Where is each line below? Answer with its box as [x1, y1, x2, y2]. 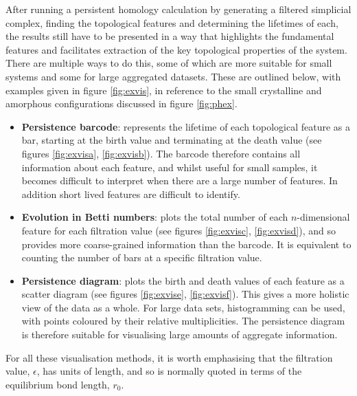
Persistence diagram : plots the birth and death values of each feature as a [21, 273, 345, 287]
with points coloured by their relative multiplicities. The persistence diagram [21, 313, 345, 328]
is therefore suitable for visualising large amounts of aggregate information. [21, 327, 338, 342]
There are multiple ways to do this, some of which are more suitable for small [5, 56, 332, 70]
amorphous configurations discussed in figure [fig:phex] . [5, 96, 238, 111]
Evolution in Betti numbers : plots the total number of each [21, 210, 288, 224]
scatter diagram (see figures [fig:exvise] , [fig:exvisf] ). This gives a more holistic [21, 287, 349, 301]
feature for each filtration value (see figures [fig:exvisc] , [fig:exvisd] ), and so [21, 223, 336, 237]
